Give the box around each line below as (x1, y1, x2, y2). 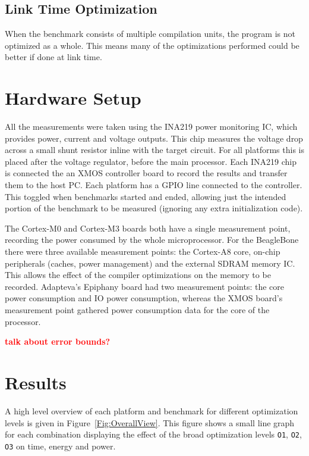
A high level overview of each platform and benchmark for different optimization (5, 404, 298, 417)
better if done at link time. (5, 51, 102, 63)
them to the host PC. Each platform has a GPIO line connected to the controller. (5, 179, 302, 191)
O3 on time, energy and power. (5, 439, 116, 452)
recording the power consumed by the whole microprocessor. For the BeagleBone (5, 233, 299, 246)
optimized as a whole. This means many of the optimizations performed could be (5, 39, 299, 51)
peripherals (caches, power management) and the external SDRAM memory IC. (5, 257, 295, 269)
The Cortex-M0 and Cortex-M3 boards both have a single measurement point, (5, 221, 291, 234)
